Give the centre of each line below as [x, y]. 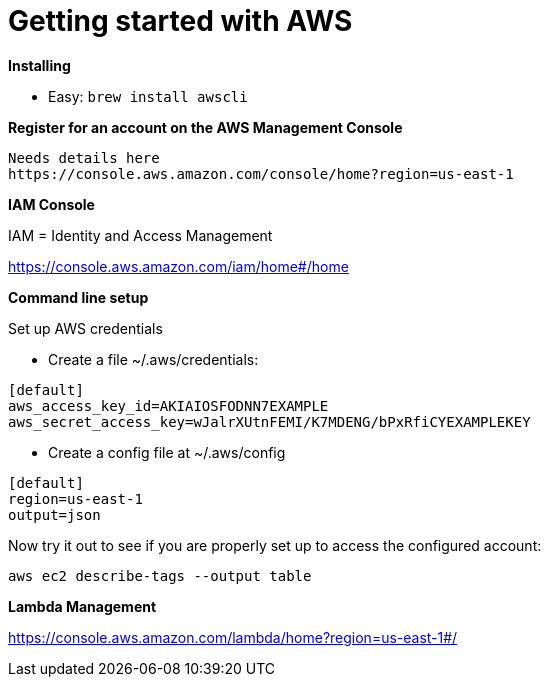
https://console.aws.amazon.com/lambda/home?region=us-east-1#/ [233, 637]
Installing [39, 65]
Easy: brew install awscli [148, 96]
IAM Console [51, 204]
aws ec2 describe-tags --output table [160, 575]
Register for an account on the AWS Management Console [205, 127]
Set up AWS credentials [85, 328]
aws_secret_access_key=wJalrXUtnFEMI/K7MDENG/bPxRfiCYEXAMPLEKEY [269, 421]
